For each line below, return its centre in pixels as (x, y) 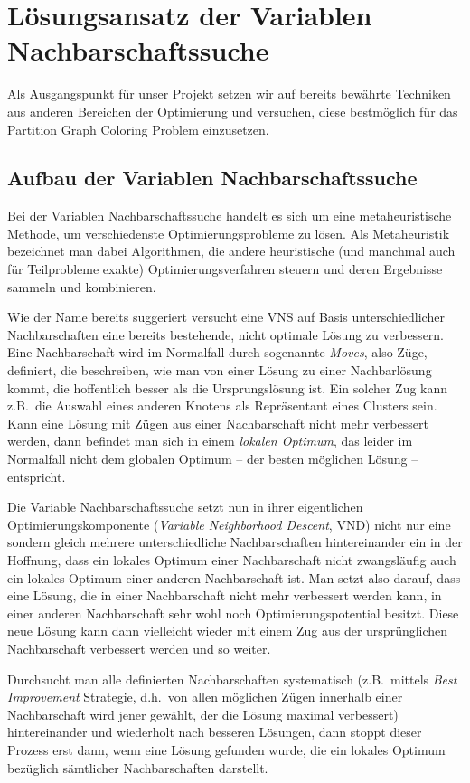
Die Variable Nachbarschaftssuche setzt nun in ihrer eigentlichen (185, 507)
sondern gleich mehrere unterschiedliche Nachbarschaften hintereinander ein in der (235, 542)
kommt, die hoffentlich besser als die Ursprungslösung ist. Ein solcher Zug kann (228, 387)
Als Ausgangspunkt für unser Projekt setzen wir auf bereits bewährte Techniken (229, 94)
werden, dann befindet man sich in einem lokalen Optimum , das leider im (210, 441)
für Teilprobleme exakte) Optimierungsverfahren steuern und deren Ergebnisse (225, 269)
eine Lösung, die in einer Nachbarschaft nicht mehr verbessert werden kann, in (225, 595)
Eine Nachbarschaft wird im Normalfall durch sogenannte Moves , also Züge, (217, 352)
